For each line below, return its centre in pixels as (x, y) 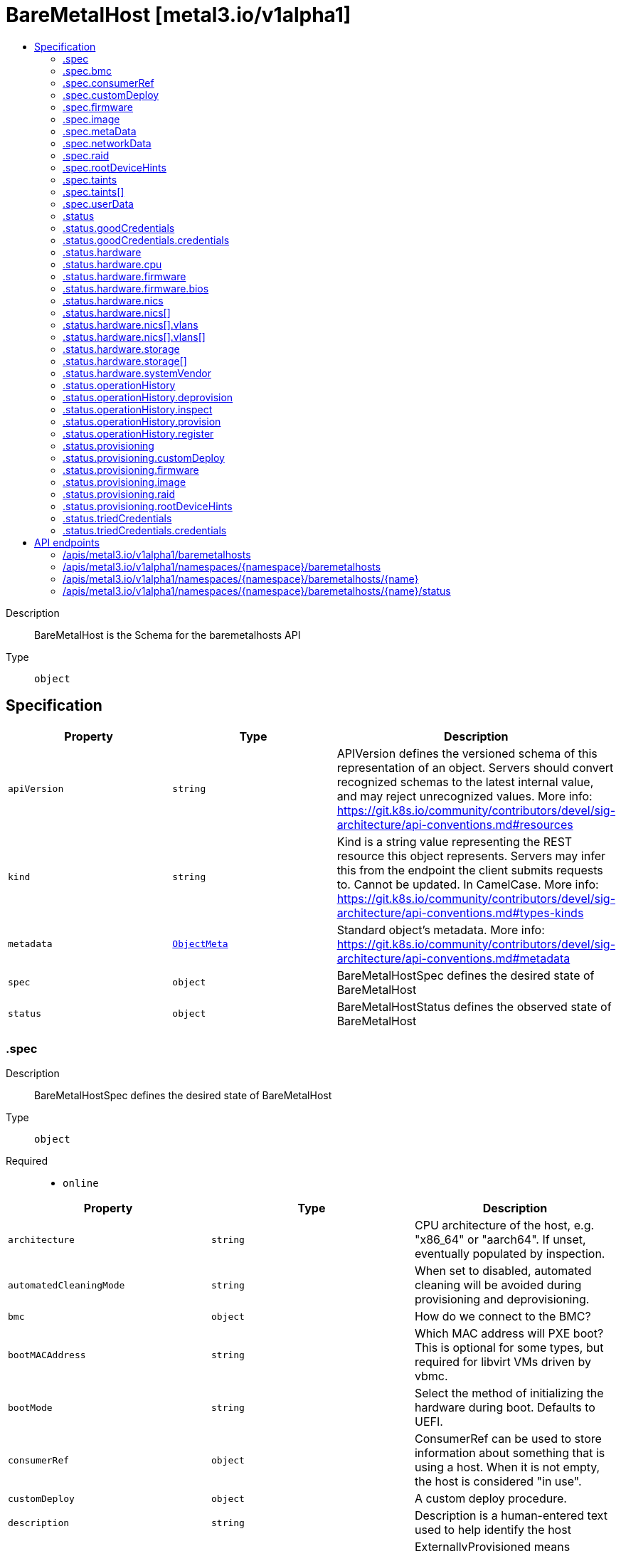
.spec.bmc (87, 70)
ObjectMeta (200, 944)
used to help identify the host (493, 1530)
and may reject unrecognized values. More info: (465, 796)
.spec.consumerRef (108, 83)
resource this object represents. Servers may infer (471, 856)
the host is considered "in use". (498, 1482)
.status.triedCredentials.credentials (145, 530)
